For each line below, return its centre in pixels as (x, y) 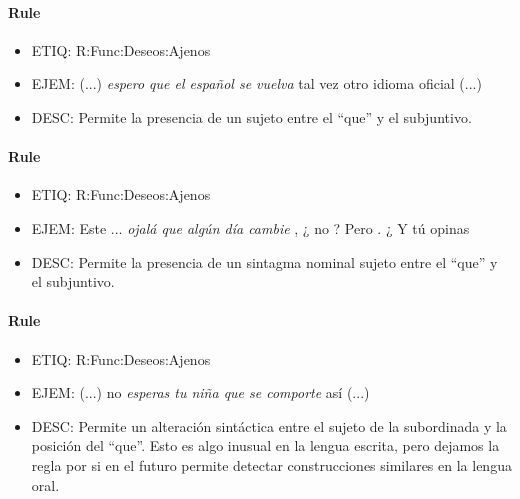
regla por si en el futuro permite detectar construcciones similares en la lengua (271, 464)
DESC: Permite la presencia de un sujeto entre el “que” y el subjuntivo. (251, 116)
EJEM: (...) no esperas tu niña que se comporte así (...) (200, 392)
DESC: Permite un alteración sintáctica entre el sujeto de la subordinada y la (269, 425)
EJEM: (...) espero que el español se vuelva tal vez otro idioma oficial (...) (256, 83)
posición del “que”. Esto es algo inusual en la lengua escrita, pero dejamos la (265, 445)
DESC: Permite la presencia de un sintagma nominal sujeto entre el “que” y (264, 261)
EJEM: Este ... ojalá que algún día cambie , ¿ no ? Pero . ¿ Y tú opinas (250, 227)
